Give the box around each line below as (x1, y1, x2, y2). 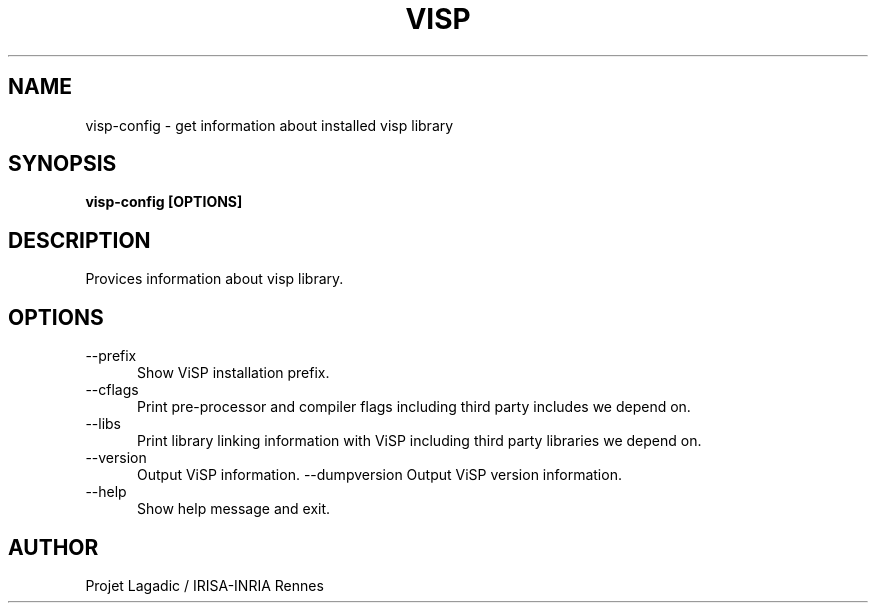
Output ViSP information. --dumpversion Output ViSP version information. (137, 466, 622, 484)
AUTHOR (8, 534, 99, 560)
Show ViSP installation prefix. (137, 364, 330, 382)
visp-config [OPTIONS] (85, 193, 243, 211)
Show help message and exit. (137, 500, 331, 518)
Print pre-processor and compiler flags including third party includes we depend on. (137, 398, 691, 416)
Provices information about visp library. (85, 270, 344, 288)
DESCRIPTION (8, 227, 151, 253)
